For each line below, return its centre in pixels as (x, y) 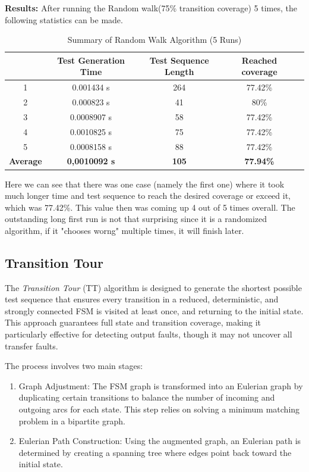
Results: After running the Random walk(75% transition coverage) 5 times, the (151, 8)
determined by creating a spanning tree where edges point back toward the (155, 452)
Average (26, 161)
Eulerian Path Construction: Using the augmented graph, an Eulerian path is (160, 441)
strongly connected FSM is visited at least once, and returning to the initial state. (154, 310)
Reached (259, 60)
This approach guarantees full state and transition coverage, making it (133, 322)
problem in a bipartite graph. (72, 421)
